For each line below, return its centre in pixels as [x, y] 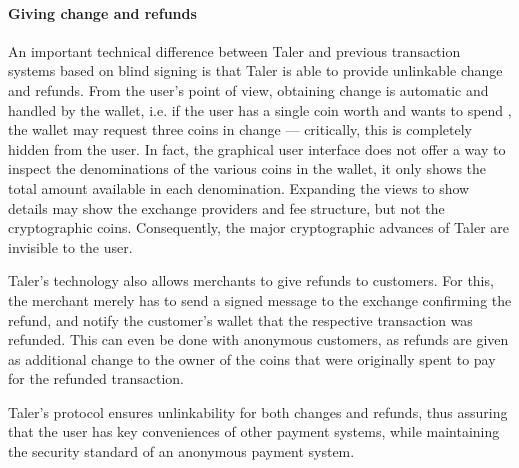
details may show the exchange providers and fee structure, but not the [226, 207]
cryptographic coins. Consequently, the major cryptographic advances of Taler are [259, 227]
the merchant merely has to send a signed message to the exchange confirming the [260, 299]
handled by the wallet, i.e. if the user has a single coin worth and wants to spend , [260, 109]
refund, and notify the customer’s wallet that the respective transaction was [240, 319]
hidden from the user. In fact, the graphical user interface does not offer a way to [257, 148]
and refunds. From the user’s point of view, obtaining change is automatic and [248, 89]
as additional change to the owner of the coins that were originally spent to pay [252, 358]
